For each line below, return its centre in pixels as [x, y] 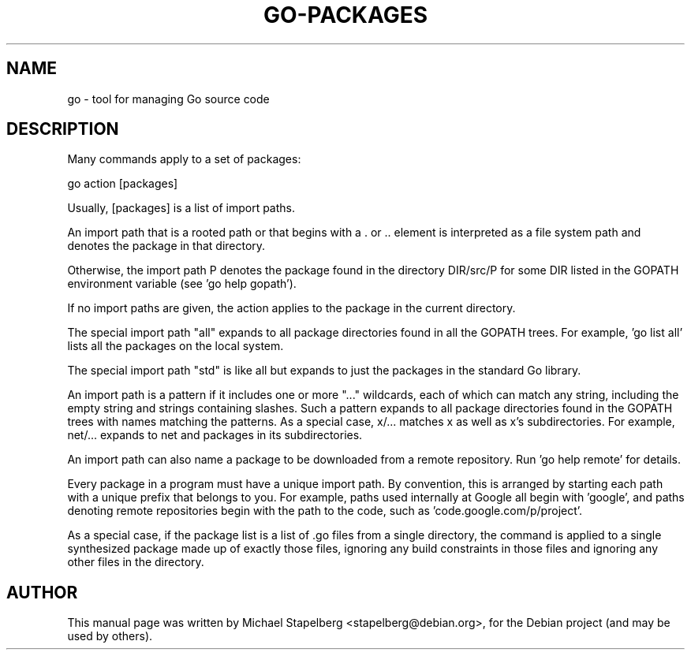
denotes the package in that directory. [166, 246]
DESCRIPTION [63, 129]
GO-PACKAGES [345, 15]
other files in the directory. [136, 562]
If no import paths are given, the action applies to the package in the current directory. [291, 308]
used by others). [110, 636]
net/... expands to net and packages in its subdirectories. [215, 435]
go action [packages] [123, 184]
